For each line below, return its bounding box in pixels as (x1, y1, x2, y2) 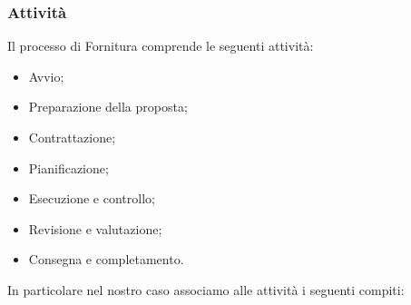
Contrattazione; (28, 128, 116, 146)
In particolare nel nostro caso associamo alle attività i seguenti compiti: (7, 280, 405, 299)
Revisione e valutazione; (28, 219, 162, 238)
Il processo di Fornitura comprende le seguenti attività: (7, 36, 314, 55)
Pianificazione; (28, 158, 109, 177)
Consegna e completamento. (28, 250, 184, 269)
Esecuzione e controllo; (28, 189, 155, 208)
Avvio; (28, 66, 64, 85)
